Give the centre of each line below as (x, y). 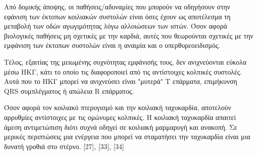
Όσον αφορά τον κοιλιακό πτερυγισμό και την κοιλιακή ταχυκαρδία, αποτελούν (118, 107)
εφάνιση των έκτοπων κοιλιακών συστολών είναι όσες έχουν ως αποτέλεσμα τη (117, 16)
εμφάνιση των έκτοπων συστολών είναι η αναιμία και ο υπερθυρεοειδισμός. (112, 45)
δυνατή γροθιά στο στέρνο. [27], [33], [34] (64, 146)
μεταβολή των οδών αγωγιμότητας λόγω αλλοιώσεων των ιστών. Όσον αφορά (116, 26)
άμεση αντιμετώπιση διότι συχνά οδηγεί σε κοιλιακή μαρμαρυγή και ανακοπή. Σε (121, 127)
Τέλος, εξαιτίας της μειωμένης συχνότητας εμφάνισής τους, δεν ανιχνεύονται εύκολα (125, 61)
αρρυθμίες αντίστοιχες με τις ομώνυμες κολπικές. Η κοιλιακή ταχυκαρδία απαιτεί (120, 117)
